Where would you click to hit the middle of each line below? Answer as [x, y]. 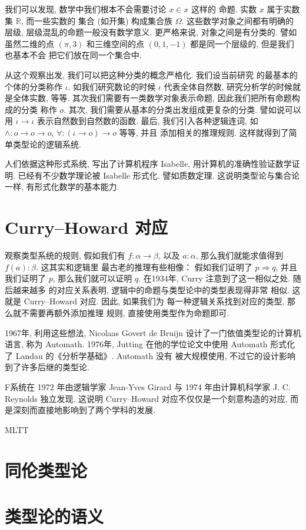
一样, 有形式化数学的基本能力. [62, 187]
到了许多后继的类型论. [47, 367]
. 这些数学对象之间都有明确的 [238, 20]
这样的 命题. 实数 [224, 9]
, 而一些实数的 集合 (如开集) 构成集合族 [97, 20]
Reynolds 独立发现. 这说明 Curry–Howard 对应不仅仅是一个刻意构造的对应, [146, 398]
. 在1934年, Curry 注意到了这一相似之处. [214, 278]
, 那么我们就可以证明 [92, 278]
